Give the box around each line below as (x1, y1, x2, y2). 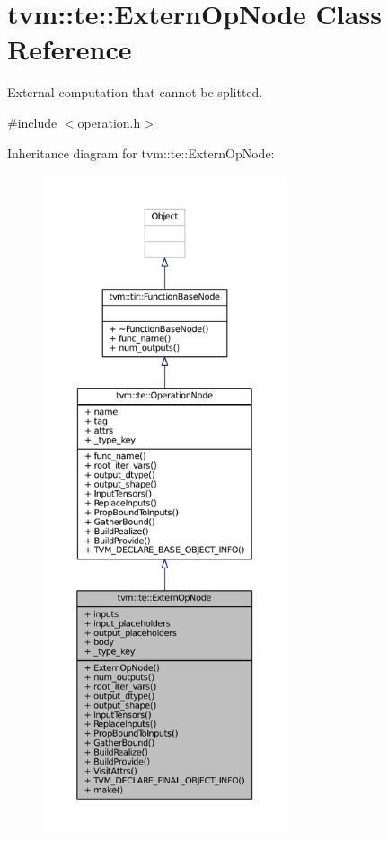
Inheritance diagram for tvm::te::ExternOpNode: (7, 143, 275, 162)
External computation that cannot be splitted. (7, 83, 263, 102)
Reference (7, 31, 132, 67)
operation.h (77, 112, 141, 131)
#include (7, 112, 57, 131)
